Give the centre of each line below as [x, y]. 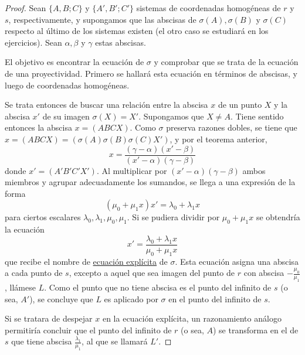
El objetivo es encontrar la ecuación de [74, 62]
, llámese [20, 287]
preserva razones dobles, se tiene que [232, 127]
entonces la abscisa [38, 127]
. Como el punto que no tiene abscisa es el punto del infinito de [158, 287]
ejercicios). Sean [33, 42]
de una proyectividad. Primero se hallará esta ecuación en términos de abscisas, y [151, 73]
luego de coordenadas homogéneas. [67, 85]
